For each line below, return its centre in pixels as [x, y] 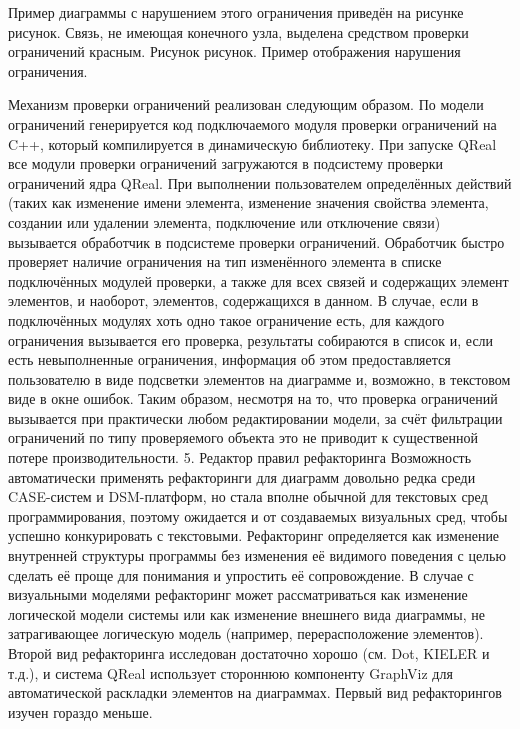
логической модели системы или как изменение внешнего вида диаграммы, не [246, 613]
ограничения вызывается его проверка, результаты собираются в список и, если [251, 339]
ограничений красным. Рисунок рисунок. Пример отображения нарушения [234, 51]
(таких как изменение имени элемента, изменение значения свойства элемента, [248, 202]
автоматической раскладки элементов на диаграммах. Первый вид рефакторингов [255, 692]
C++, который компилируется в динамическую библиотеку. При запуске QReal [252, 143]
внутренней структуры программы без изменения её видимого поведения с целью [257, 555]
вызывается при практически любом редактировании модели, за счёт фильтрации [255, 417]
